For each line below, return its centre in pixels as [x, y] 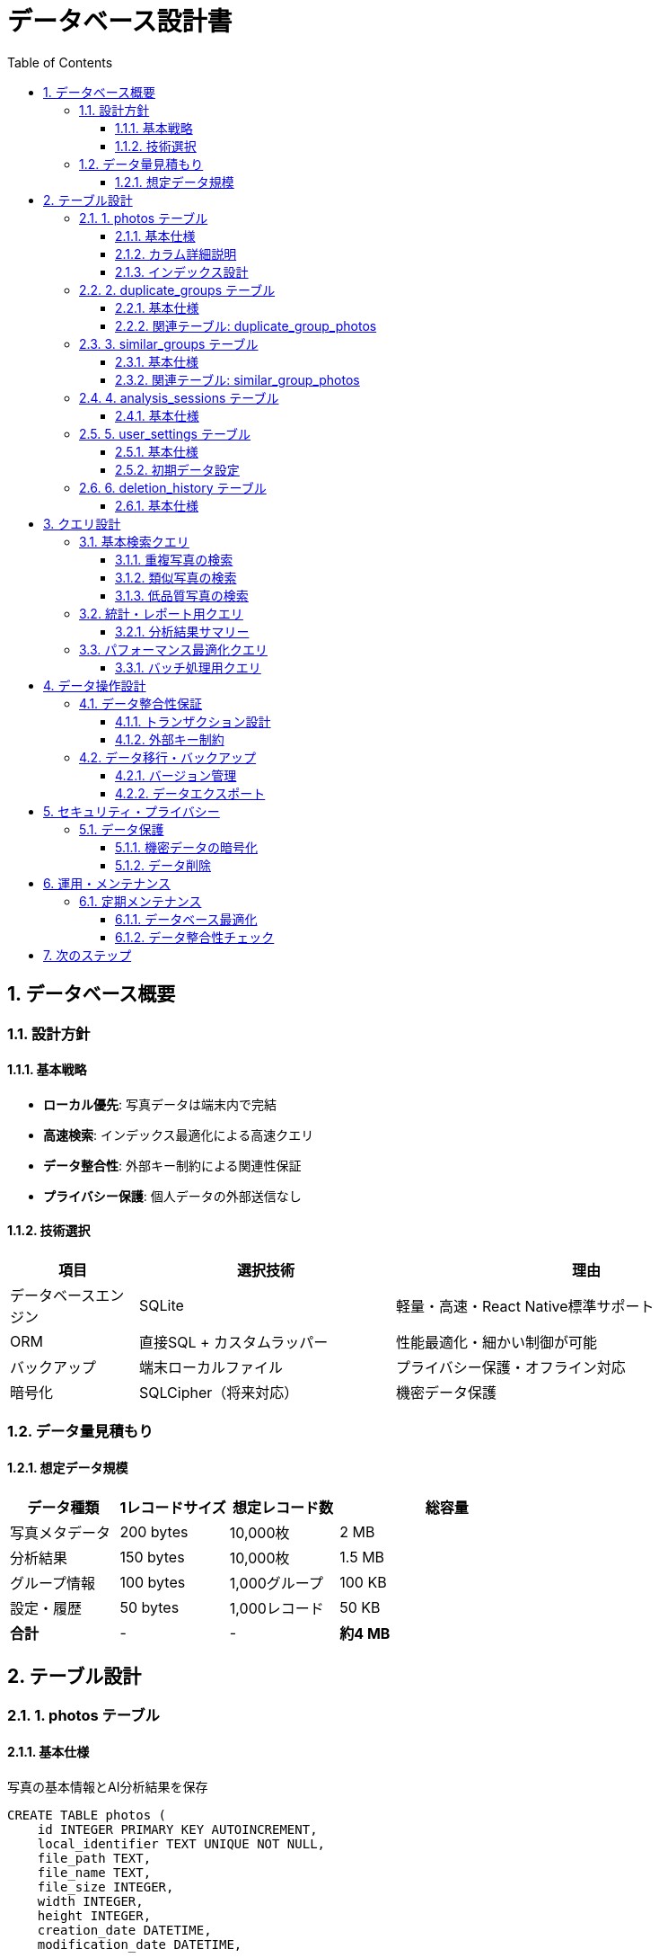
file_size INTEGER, [105, 1887]
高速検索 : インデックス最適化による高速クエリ [179, 1135]
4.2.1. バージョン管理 [176, 775]
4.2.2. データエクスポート [190, 793]
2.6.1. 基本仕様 [157, 505]
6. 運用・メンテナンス [107, 883]
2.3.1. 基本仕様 [157, 361]
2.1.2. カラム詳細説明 [176, 254]
